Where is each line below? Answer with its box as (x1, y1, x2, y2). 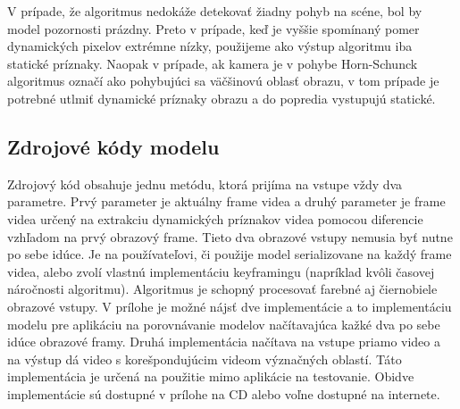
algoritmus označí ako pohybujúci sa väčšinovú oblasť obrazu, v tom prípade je (7, 71, 439, 90)
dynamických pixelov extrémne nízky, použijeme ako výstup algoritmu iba (7, 37, 413, 55)
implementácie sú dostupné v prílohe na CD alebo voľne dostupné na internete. (7, 384, 440, 403)
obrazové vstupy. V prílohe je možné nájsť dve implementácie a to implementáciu (7, 296, 452, 315)
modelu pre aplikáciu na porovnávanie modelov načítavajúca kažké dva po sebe (7, 314, 440, 333)
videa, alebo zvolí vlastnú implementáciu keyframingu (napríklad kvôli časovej (7, 262, 435, 280)
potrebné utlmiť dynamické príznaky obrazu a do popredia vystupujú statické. (7, 88, 436, 107)
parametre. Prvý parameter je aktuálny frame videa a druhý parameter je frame (7, 192, 446, 211)
